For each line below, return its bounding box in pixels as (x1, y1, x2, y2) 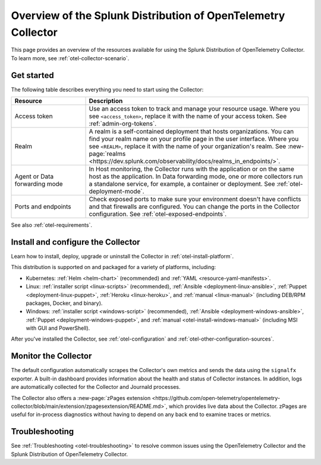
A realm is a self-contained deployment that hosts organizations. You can (89, 127, 294, 136)
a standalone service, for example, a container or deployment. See (89, 180, 275, 188)
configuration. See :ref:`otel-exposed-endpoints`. (89, 210, 227, 219)
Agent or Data (14, 173, 54, 181)
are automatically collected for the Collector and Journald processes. (11, 383, 181, 391)
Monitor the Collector (11, 351, 92, 361)
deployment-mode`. (89, 188, 145, 196)
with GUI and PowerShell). (26, 324, 90, 332)
